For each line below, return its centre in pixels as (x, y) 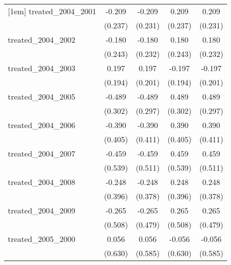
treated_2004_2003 (42, 68)
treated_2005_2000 (42, 239)
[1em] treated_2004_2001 (52, 11)
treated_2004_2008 (42, 182)
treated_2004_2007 (42, 153)
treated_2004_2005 (42, 96)
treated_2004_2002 (42, 40)
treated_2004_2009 (42, 210)
